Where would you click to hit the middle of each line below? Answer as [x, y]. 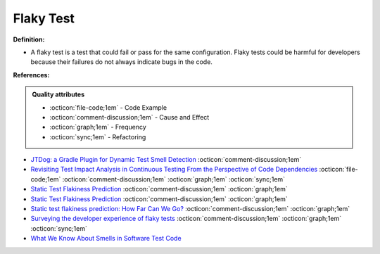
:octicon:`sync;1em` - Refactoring [98, 136]
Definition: [29, 39]
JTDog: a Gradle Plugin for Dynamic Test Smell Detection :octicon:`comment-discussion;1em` [166, 160]
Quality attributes [58, 94]
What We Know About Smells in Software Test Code [106, 239]
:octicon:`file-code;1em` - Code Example [108, 107]
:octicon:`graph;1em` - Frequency [98, 127]
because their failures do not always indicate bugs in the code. [121, 62]
